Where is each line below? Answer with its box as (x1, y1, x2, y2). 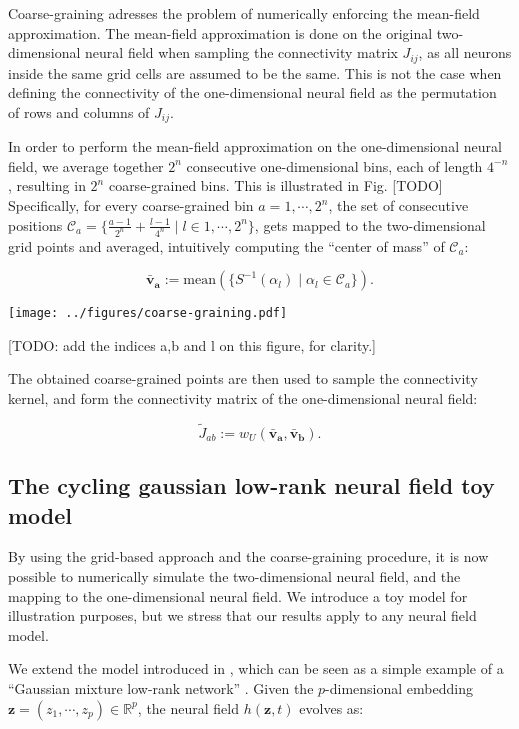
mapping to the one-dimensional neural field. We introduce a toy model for (8, 585, 468, 606)
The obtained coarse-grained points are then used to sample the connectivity (8, 368, 478, 389)
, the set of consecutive (328, 195, 469, 216)
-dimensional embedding (325, 677, 473, 698)
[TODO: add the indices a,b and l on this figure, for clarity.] (8, 334, 377, 355)
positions (8, 214, 63, 235)
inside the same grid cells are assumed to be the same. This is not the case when (8, 62, 502, 83)
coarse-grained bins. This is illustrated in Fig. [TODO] (108, 175, 443, 196)
